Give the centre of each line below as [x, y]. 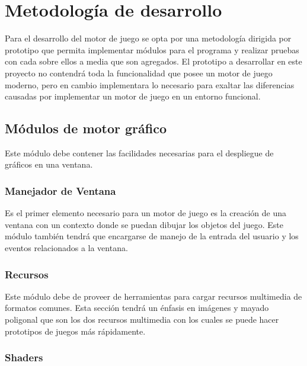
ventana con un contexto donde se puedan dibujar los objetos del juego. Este [144, 224]
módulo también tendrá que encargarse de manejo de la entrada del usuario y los [152, 236]
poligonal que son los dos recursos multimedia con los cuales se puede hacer [142, 320]
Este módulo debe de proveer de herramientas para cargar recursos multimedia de [153, 296]
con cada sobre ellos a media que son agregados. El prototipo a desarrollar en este [153, 61]
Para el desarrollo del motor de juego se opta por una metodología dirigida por [148, 38]
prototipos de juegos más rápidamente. [75, 331]
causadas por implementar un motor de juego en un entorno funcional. [133, 96]
